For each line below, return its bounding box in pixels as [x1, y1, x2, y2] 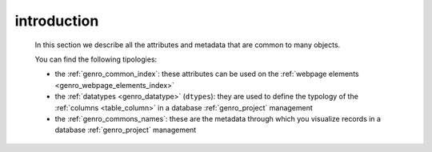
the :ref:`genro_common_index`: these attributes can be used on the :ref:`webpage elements [54, 69, 359, 79]
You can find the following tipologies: [34, 54, 158, 64]
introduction [14, 12, 99, 30]
